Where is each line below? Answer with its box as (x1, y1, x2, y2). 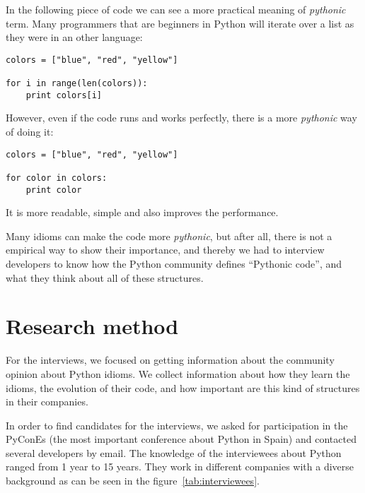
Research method (6, 311, 179, 340)
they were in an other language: (6, 30, 143, 44)
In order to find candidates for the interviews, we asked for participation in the (6, 417, 348, 432)
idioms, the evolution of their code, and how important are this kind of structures (6, 380, 360, 395)
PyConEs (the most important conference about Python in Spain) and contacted (6, 432, 357, 446)
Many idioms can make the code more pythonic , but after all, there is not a (6, 228, 332, 243)
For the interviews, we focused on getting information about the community (6, 352, 335, 367)
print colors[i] (25, 90, 103, 100)
